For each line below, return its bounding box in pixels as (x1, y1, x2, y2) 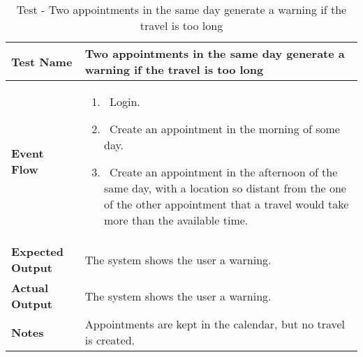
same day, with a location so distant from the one (104, 180, 346, 196)
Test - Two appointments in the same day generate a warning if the (16, 1, 347, 17)
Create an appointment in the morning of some (110, 121, 340, 137)
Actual (11, 280, 48, 296)
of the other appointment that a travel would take (104, 196, 349, 212)
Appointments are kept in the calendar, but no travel (84, 316, 346, 332)
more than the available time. (104, 212, 249, 228)
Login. (110, 93, 140, 109)
